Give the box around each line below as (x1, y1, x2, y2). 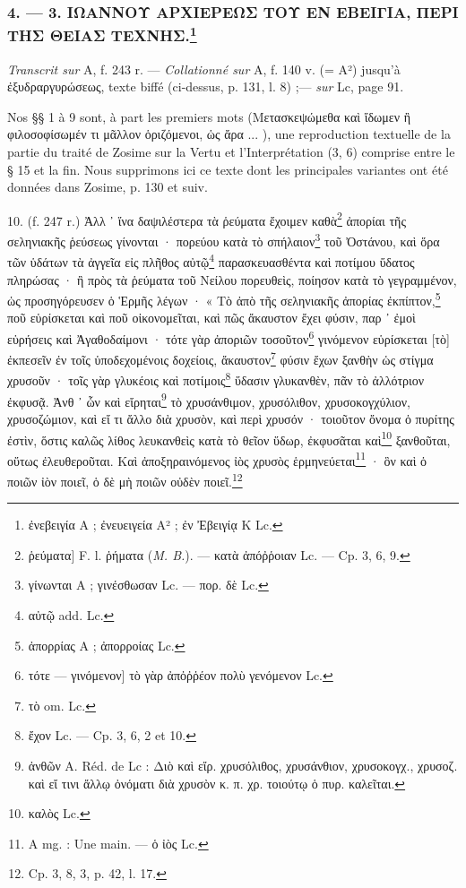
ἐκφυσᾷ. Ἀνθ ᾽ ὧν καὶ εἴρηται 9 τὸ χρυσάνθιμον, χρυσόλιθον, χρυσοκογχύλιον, (7, 389, 411, 410)
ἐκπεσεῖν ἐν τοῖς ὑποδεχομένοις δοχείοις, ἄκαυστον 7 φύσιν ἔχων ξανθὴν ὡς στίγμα (7, 348, 434, 368)
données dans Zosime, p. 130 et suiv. (7, 177, 208, 196)
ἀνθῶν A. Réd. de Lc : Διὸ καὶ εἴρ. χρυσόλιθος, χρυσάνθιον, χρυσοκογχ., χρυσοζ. (28, 756, 458, 775)
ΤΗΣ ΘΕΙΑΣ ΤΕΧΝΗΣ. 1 (7, 22, 197, 47)
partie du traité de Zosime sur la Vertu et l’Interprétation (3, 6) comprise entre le (7, 142, 455, 160)
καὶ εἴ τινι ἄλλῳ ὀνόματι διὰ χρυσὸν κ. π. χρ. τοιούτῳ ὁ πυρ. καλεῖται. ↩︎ (28, 773, 406, 792)
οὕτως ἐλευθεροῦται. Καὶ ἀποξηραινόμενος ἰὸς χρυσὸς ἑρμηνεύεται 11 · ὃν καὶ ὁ (7, 448, 427, 470)
